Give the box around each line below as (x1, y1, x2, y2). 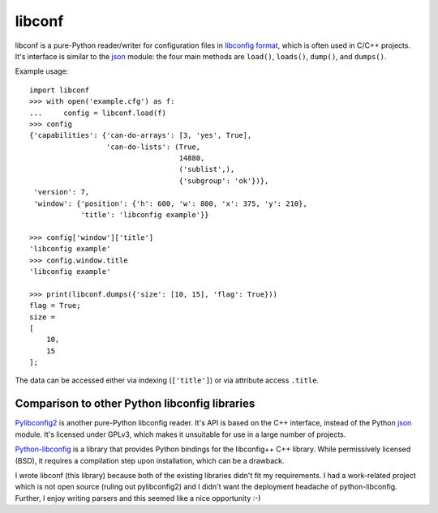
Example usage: (15, 66, 69, 76)
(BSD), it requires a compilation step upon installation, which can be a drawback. (15, 455, 285, 465)
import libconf (29, 85, 90, 95)
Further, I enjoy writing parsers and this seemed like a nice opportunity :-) (15, 493, 261, 502)
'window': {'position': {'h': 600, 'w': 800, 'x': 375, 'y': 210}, (33, 199, 307, 208)
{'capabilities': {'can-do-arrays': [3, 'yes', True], (29, 130, 252, 140)
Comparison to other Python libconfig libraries (15, 397, 255, 411)
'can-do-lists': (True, (105, 142, 201, 152)
